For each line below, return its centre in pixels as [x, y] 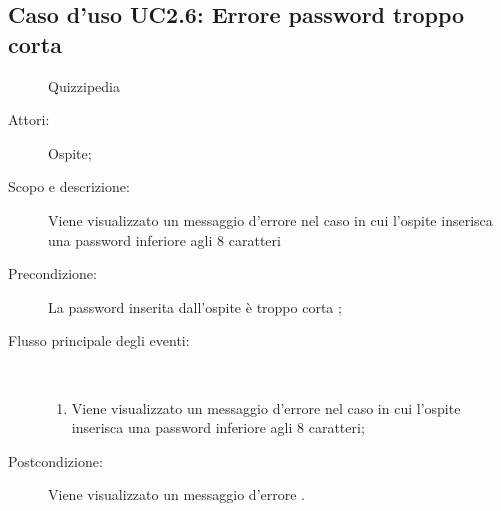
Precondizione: [52, 273]
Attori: [29, 119]
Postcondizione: [55, 460]
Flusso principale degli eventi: [99, 340]
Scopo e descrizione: [69, 186]
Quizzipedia [84, 85]
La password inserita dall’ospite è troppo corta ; [195, 306]
